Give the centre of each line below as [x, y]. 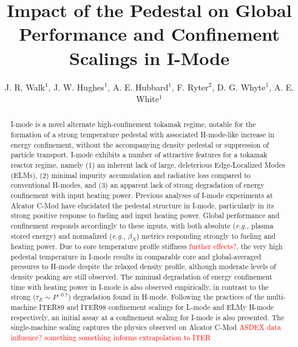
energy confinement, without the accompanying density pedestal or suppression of [140, 144]
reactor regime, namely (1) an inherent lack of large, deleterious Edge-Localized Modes [148, 165]
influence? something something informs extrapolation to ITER [111, 337]
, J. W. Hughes [76, 87]
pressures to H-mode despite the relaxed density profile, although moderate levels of [143, 266]
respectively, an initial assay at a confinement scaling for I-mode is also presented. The [147, 317]
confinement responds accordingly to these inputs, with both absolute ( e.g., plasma [142, 226]
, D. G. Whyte [239, 87]
